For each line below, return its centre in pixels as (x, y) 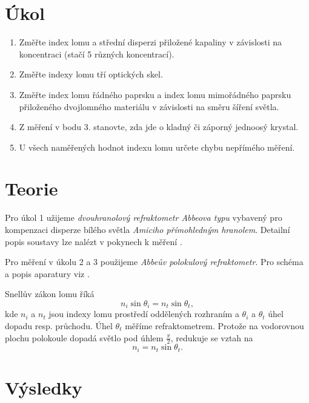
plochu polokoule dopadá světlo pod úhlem (84, 337)
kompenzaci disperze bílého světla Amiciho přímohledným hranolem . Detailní (148, 229)
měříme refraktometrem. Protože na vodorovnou (214, 326)
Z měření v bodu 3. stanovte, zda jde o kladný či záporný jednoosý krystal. (159, 127)
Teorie (32, 188)
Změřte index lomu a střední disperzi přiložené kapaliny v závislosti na (151, 42)
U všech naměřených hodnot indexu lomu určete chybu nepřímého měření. (157, 147)
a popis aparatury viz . (47, 273)
